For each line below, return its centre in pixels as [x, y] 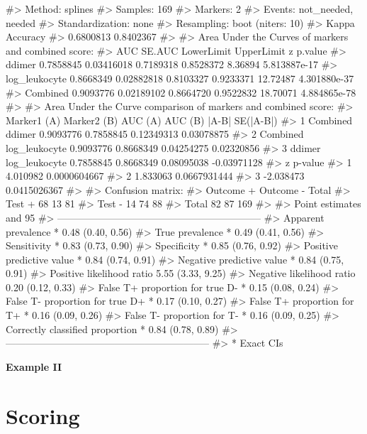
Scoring [43, 415]
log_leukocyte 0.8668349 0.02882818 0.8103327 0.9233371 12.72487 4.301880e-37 [180, 78]
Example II [34, 366]
